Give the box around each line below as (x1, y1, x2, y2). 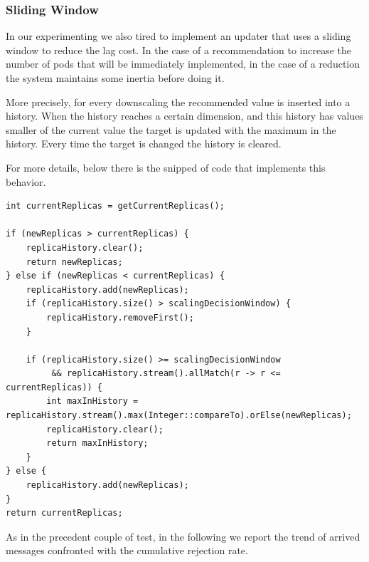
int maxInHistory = (46, 396, 139, 407)
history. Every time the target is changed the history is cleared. (6, 136, 282, 151)
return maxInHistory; (46, 438, 149, 449)
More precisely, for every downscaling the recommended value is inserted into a (6, 94, 351, 109)
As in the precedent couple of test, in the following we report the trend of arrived (6, 529, 360, 543)
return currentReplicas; (6, 508, 123, 519)
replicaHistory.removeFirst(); (46, 312, 194, 323)
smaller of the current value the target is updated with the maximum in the (6, 122, 336, 137)
